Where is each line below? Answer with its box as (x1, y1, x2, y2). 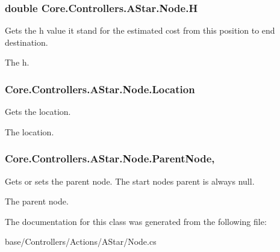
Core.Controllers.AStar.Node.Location (5, 81, 195, 96)
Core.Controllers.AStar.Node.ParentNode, (5, 151, 215, 166)
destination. (5, 35, 48, 48)
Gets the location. (5, 105, 71, 118)
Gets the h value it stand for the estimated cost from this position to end (5, 24, 275, 37)
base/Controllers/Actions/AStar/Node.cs (5, 235, 157, 248)
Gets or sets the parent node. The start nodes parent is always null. (5, 174, 255, 187)
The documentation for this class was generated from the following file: (5, 215, 267, 227)
